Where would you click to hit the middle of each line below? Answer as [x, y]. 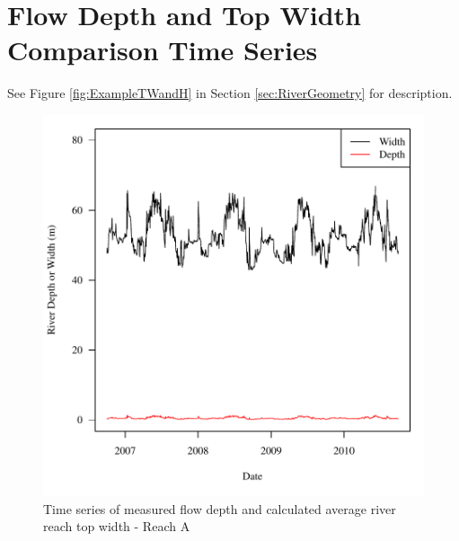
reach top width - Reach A [117, 526]
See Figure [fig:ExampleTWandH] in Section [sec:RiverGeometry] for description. [230, 93]
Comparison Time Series [163, 50]
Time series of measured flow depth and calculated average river [220, 508]
